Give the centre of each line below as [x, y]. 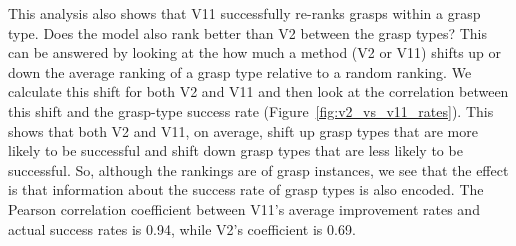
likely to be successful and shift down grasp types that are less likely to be [235, 150]
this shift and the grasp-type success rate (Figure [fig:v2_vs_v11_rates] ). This [251, 110]
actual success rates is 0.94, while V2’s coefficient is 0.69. [182, 228]
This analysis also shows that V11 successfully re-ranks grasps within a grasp [244, 13]
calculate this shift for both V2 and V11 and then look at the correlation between [258, 91]
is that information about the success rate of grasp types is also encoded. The [246, 189]
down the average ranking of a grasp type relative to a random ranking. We [240, 71]
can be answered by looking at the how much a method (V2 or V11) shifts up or [255, 52]
